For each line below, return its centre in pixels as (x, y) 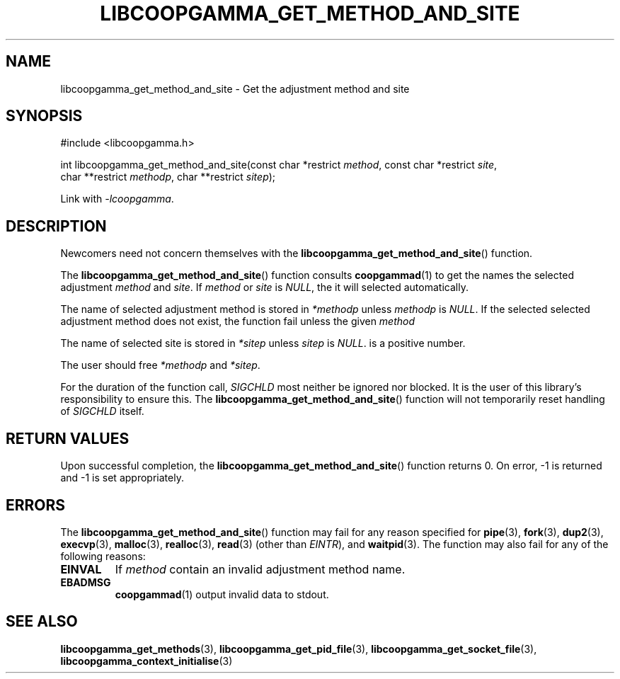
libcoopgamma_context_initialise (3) (147, 661)
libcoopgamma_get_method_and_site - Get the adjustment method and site (235, 89)
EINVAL (81, 569)
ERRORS (36, 505)
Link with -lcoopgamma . (117, 199)
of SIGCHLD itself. (102, 411)
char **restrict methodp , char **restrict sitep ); (168, 177)
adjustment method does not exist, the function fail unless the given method (238, 321)
